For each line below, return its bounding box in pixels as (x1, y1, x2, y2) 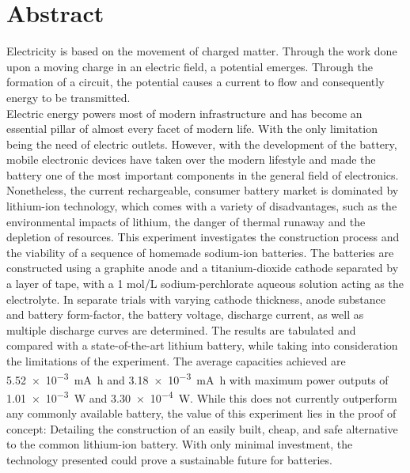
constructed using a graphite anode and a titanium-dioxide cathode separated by (6, 259, 399, 276)
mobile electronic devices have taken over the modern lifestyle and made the (6, 151, 376, 168)
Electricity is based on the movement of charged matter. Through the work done (6, 43, 397, 59)
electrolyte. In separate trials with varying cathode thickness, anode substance (6, 290, 385, 307)
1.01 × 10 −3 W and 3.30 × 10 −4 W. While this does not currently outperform (6, 387, 397, 406)
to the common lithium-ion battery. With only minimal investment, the (6, 436, 353, 452)
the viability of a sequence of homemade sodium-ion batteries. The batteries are (6, 244, 394, 260)
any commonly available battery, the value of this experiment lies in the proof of (6, 405, 397, 422)
